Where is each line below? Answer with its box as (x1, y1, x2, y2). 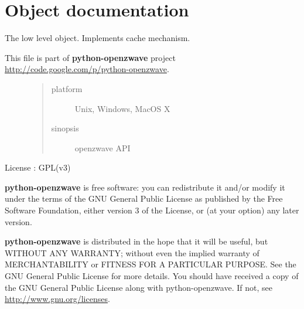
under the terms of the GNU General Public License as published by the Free (5, 192, 283, 205)
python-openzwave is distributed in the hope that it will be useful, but (5, 235, 268, 247)
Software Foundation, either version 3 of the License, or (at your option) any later (5, 204, 299, 216)
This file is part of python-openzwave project (5, 51, 176, 63)
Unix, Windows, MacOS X (74, 102, 170, 114)
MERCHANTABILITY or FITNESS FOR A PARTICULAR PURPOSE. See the (5, 258, 296, 270)
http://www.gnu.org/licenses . (5, 293, 110, 305)
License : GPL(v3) (5, 161, 71, 174)
